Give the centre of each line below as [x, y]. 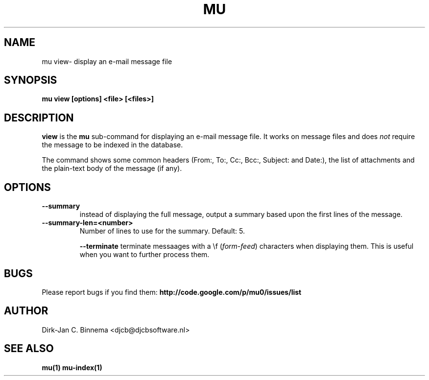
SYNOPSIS [31, 80]
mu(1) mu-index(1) [72, 367]
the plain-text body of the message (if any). [112, 168]
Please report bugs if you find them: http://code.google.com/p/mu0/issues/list [172, 292]
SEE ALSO [29, 349]
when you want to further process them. [144, 255]
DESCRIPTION [39, 118]
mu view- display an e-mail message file [107, 61]
